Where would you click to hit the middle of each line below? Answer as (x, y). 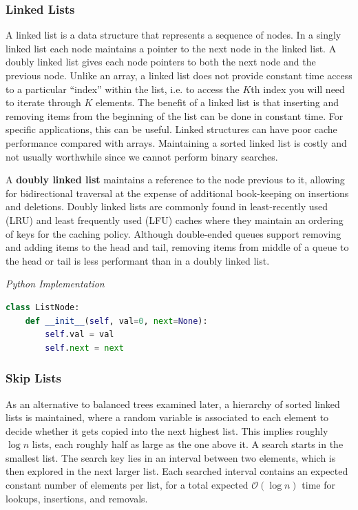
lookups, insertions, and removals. (77, 498)
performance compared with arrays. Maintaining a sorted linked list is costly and (176, 142)
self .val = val (80, 335)
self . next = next (84, 348)
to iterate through (43, 102)
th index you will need (298, 89)
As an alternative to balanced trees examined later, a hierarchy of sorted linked (173, 404)
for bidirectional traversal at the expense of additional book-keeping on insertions (177, 193)
